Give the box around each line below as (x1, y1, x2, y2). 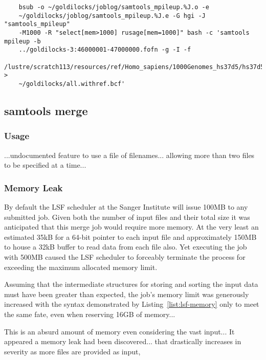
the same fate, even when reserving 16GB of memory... (4, 308, 175, 319)
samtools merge (4, 102, 88, 118)
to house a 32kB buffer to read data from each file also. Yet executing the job (4, 241, 247, 252)
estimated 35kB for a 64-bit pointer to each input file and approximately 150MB (4, 231, 257, 242)
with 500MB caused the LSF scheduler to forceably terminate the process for (4, 251, 246, 262)
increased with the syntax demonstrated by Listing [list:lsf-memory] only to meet (4, 299, 259, 309)
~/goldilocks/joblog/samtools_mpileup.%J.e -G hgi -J (18, 12, 206, 19)
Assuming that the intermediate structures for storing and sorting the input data (4, 279, 258, 289)
